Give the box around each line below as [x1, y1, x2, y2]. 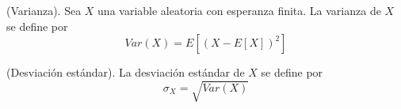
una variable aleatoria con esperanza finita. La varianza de [97, 2, 381, 18]
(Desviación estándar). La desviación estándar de [6, 64, 245, 81]
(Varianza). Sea [6, 2, 82, 18]
